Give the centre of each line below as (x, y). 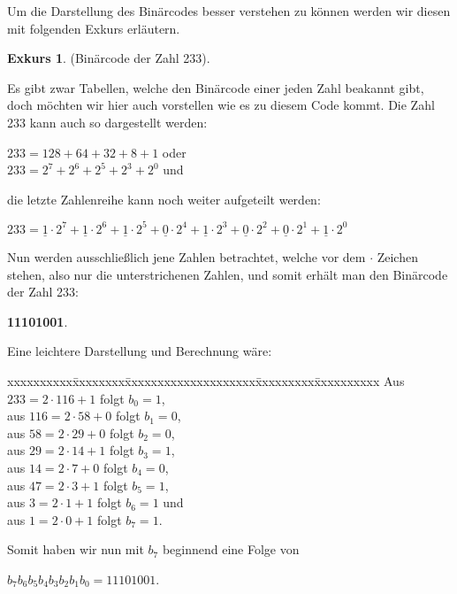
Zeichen (397, 257)
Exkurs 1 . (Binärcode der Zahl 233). (109, 58)
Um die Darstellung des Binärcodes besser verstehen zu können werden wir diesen (229, 11)
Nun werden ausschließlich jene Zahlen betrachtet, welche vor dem (187, 257)
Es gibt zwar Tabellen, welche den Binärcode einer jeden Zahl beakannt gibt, (216, 87)
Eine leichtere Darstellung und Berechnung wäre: (140, 351)
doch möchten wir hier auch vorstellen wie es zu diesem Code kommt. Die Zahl (221, 105)
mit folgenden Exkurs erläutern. (94, 28)
